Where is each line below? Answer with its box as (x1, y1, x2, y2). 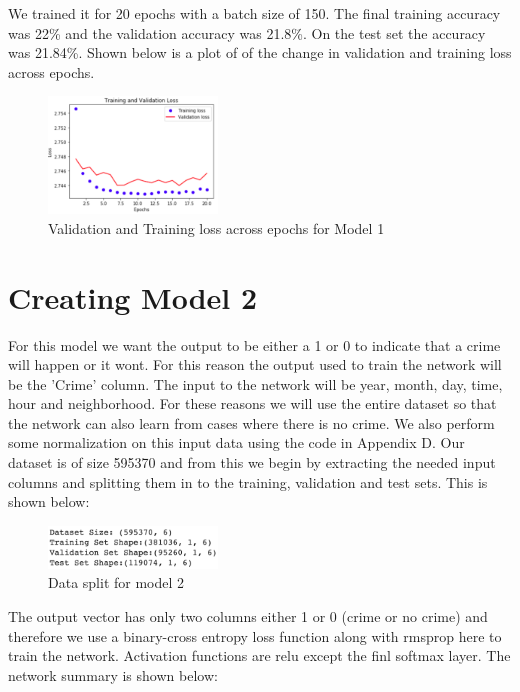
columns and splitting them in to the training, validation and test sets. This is (8, 471, 488, 492)
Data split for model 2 (48, 572, 185, 593)
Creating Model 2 (8, 276, 258, 317)
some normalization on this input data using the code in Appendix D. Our (8, 432, 465, 453)
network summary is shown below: (8, 664, 218, 685)
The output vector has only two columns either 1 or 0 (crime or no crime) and (8, 605, 488, 626)
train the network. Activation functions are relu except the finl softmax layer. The (8, 645, 511, 666)
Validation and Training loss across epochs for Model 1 (48, 217, 385, 238)
